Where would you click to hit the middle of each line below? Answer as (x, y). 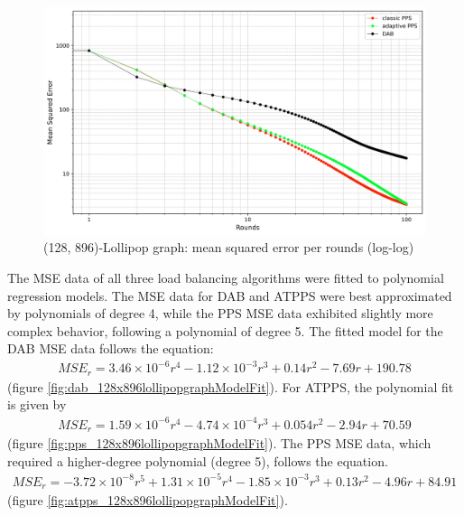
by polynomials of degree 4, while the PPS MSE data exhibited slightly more (220, 313)
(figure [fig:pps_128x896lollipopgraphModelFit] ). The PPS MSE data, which (219, 443)
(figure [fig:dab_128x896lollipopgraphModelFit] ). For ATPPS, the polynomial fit (231, 386)
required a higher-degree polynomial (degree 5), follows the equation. (198, 460)
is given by (37, 404)
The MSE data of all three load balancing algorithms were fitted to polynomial (226, 277)
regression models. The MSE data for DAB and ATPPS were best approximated (230, 295)
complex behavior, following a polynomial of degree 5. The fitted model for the (225, 330)
